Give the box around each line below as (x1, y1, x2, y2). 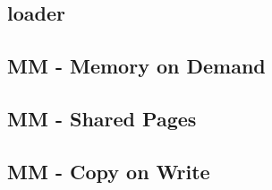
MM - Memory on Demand (7, 52, 266, 80)
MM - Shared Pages (7, 104, 197, 132)
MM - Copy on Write (7, 157, 210, 185)
